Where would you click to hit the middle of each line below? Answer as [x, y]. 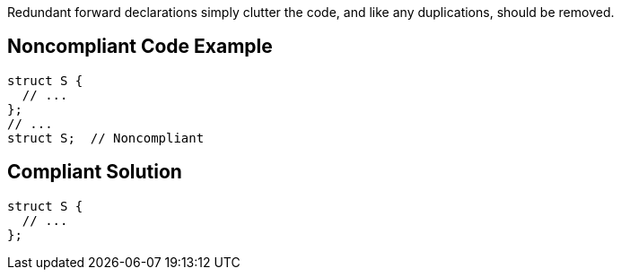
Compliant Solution [95, 172]
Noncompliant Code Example [140, 47]
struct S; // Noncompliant [106, 138]
